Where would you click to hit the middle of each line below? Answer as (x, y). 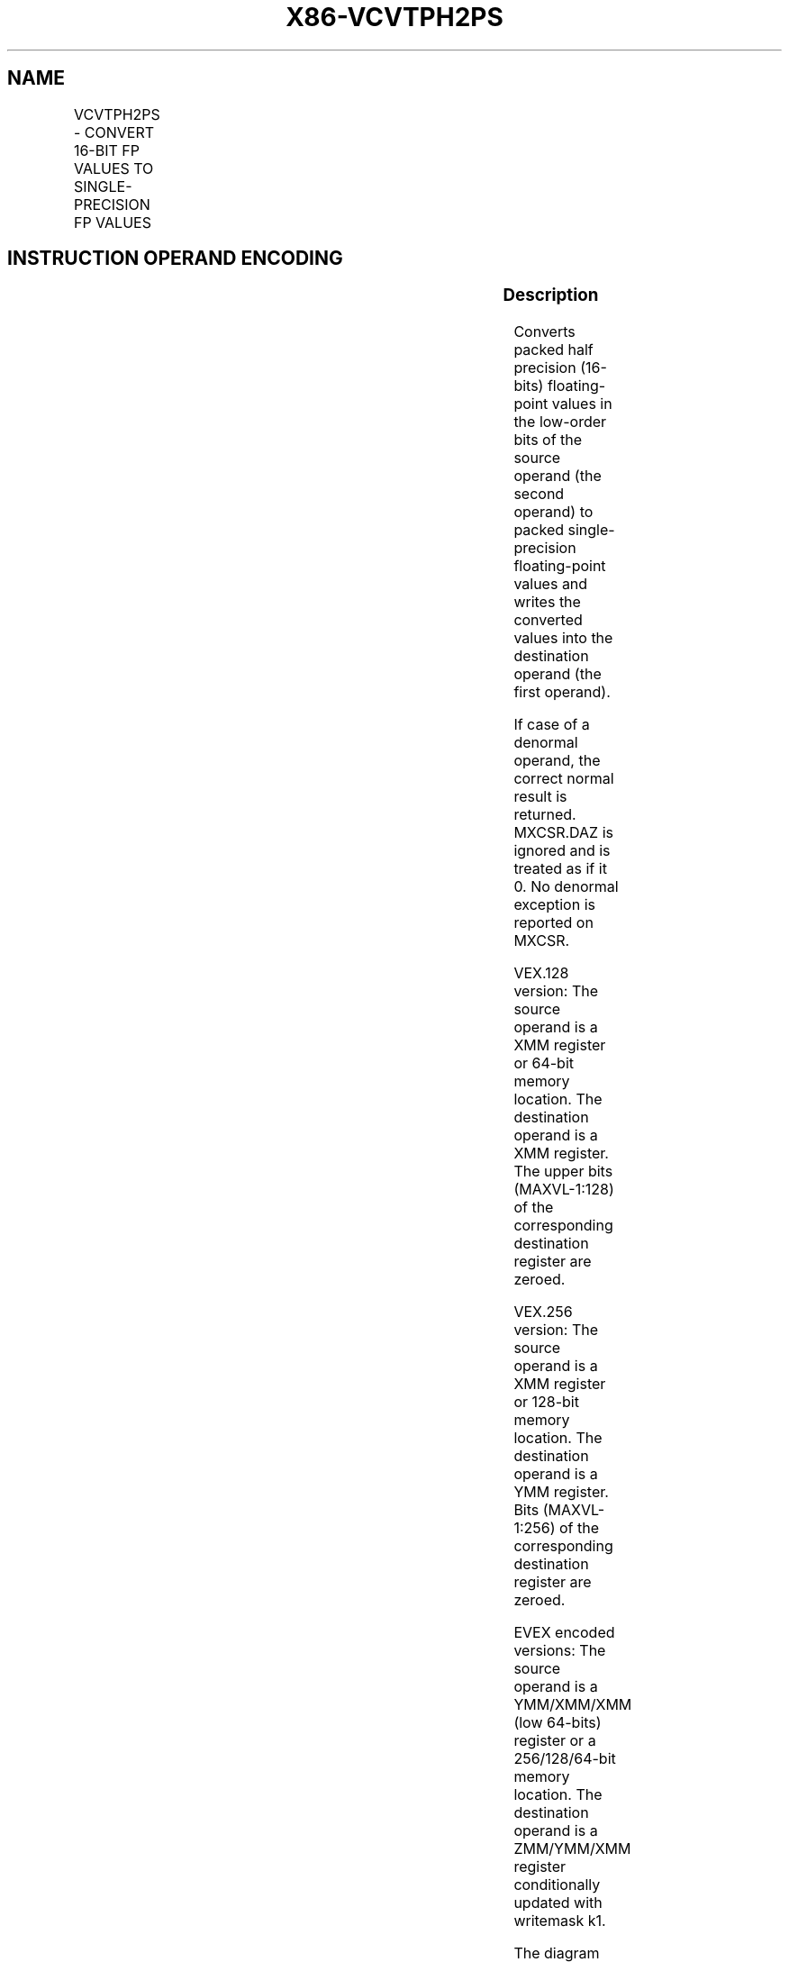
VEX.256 (543, 1312)
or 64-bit (544, 1063)
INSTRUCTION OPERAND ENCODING (175, 259)
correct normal (564, 779)
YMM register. (561, 1492)
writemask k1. (560, 1921)
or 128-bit (546, 1402)
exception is (554, 905)
